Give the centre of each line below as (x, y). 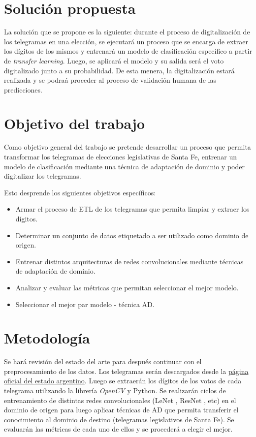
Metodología (47, 338)
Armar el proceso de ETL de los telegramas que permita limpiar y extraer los (132, 209)
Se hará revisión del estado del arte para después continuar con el (103, 361)
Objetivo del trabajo (75, 123)
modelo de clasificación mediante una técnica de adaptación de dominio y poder (124, 166)
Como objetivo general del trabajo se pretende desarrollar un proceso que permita (128, 147)
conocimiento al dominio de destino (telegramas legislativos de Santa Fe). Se (119, 419)
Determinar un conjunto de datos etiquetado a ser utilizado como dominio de (132, 235)
